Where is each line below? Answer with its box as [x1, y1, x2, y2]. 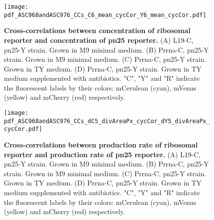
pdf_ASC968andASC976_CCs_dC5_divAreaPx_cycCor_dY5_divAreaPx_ [4, 117, 210, 125]
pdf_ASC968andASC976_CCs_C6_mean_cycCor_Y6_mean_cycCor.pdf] [4, 11, 207, 18]
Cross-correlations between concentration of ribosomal [4, 25, 191, 36]
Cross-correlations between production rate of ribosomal [4, 140, 198, 150]
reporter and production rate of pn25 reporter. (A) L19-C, [4, 149, 201, 159]
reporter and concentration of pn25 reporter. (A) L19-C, [4, 35, 194, 45]
